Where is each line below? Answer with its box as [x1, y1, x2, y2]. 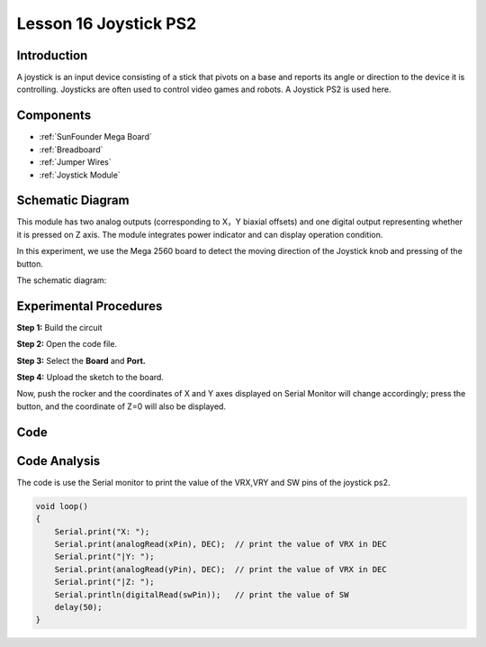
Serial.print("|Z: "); [54, 577, 155, 588]
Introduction [16, 48, 88, 63]
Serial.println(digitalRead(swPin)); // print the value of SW [54, 589, 349, 599]
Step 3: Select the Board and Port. [16, 355, 146, 366]
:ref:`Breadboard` [39, 144, 103, 155]
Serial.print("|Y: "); [54, 551, 155, 562]
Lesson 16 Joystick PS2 [16, 14, 197, 33]
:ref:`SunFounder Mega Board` [39, 132, 152, 142]
